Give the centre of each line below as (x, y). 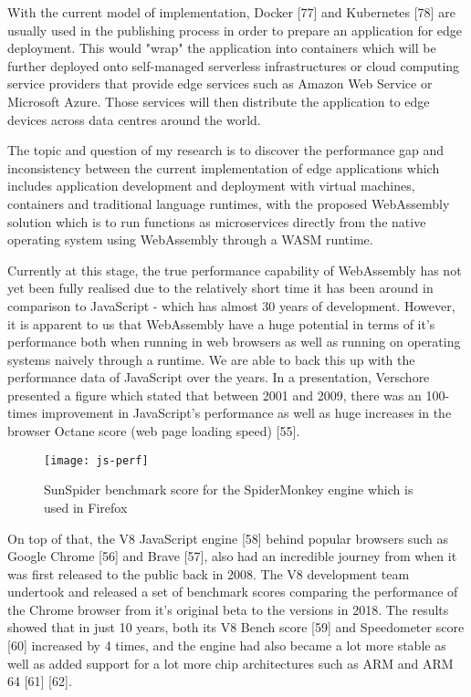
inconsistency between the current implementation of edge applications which (224, 167)
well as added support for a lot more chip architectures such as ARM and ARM (230, 663)
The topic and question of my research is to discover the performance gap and (226, 150)
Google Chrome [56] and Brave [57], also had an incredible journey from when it (232, 556)
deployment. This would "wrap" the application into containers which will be (222, 48)
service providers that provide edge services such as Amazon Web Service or (220, 83)
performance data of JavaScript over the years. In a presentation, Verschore (219, 377)
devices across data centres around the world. (134, 119)
